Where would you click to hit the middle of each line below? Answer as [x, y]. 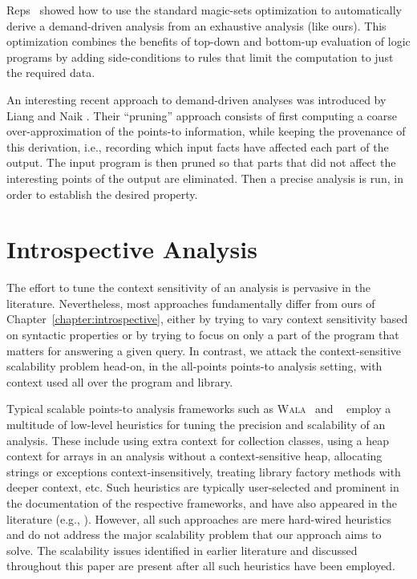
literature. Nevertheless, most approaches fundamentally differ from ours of [191, 303]
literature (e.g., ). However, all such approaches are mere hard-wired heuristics [199, 518]
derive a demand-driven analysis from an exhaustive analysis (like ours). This [196, 25]
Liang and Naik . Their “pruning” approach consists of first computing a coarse [202, 115]
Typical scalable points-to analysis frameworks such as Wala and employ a [199, 409]
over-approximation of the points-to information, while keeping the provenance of [206, 131]
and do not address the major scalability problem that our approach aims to [194, 534]
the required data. [51, 73]
